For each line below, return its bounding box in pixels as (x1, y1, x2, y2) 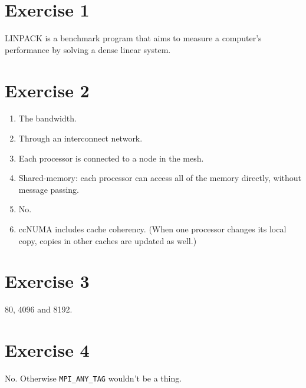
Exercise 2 (5, 78, 90, 102)
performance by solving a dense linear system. (5, 43, 171, 55)
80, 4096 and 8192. (5, 303, 73, 315)
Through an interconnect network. (18, 132, 143, 144)
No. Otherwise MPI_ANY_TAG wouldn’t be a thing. (5, 372, 182, 384)
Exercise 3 (5, 269, 90, 293)
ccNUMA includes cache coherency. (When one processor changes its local (18, 223, 287, 235)
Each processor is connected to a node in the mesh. (18, 152, 204, 164)
